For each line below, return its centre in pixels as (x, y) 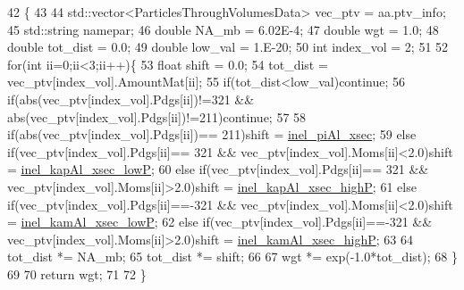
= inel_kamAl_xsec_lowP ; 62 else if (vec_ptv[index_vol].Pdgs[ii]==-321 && (220, 222)
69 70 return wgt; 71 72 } (77, 273)
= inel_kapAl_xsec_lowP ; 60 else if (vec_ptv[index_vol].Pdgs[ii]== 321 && (218, 169)
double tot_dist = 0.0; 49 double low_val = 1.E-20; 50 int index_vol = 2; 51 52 (228, 47)
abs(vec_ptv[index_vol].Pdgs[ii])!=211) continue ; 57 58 (157, 116)
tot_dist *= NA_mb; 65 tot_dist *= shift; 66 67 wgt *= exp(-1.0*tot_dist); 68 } (232, 257)
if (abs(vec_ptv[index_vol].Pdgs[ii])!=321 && (131, 99)
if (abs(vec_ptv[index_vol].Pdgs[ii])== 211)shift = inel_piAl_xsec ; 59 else (212, 134)
